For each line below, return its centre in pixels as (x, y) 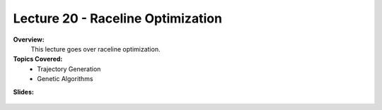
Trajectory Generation (69, 69)
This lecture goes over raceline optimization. (95, 49)
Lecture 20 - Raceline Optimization (118, 18)
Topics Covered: (38, 59)
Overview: (29, 39)
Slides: (24, 92)
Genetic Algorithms (65, 79)
